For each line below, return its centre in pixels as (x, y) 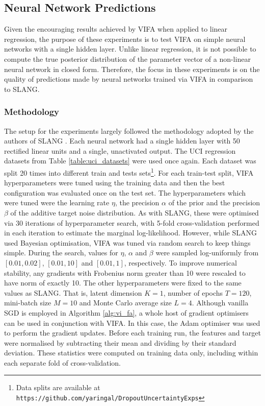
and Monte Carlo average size (125, 303)
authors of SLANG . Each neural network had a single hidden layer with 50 (122, 141)
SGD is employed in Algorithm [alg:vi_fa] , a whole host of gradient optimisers (126, 312)
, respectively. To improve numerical (180, 262)
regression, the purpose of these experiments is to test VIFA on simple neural (125, 39)
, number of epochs (193, 292)
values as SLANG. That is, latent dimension (73, 292)
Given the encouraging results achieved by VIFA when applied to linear (116, 29)
